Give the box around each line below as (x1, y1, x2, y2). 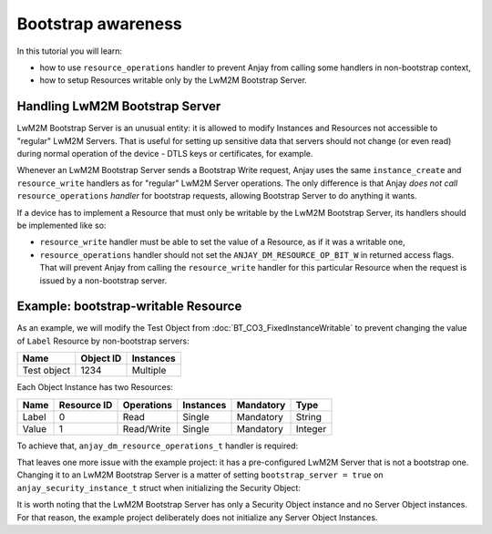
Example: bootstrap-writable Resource (16, 299, 242, 314)
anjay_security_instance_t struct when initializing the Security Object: (16, 482, 301, 493)
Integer (295, 422, 327, 435)
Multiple (131, 365, 167, 377)
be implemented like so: (16, 220, 107, 231)
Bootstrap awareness (16, 14, 182, 34)
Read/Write (122, 422, 171, 435)
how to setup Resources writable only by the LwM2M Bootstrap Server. (39, 75, 307, 86)
